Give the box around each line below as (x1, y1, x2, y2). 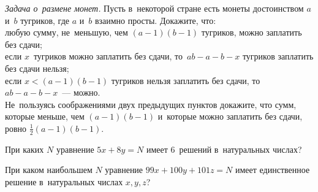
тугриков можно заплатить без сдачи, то (33, 50, 183, 63)
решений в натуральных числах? (179, 142, 302, 155)
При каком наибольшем (5, 163, 93, 176)
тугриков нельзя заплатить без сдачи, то (111, 74, 260, 86)
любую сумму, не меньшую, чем (5, 26, 128, 39)
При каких (5, 142, 44, 155)
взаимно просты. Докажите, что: (94, 13, 216, 26)
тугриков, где (20, 13, 69, 26)
